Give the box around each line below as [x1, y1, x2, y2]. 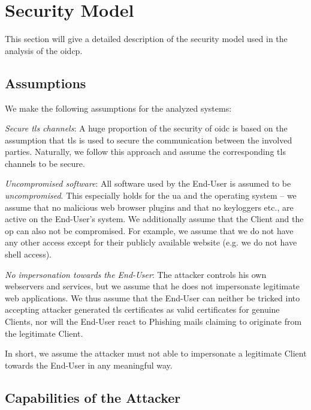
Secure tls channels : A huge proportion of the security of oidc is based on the [5, 122, 288, 134]
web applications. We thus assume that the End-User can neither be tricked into [5, 291, 300, 304]
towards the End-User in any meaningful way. [5, 358, 173, 371]
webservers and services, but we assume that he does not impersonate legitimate [5, 280, 300, 292]
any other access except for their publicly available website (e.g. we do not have [5, 236, 297, 249]
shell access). [5, 248, 52, 261]
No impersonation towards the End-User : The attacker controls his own [5, 268, 267, 280]
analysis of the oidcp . [5, 44, 83, 56]
